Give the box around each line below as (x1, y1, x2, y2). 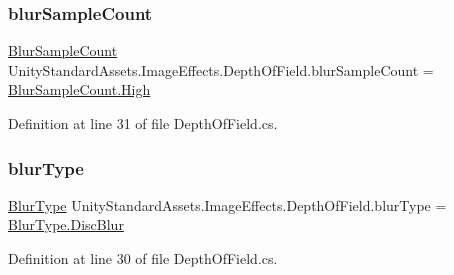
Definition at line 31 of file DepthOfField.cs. (8, 113, 278, 133)
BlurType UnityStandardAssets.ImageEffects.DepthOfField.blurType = (8, 194, 447, 215)
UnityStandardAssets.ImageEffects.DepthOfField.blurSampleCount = (8, 59, 434, 80)
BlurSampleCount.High (8, 79, 151, 100)
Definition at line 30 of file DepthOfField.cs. (8, 248, 278, 268)
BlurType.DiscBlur (8, 214, 124, 235)
